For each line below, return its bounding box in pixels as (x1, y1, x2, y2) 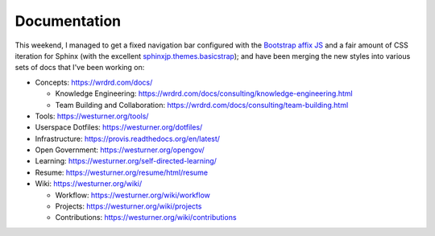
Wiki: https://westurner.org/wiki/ (35, 179, 143, 188)
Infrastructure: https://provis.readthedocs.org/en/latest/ (35, 134, 221, 143)
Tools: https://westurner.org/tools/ (35, 111, 149, 121)
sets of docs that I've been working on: (14, 63, 145, 72)
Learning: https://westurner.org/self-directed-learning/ (35, 156, 217, 166)
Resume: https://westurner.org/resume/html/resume (35, 168, 209, 177)
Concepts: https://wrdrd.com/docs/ (35, 77, 153, 87)
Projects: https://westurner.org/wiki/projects (55, 201, 202, 211)
